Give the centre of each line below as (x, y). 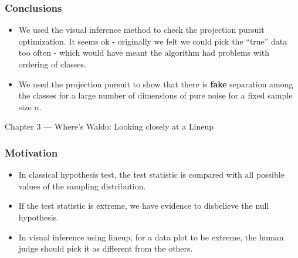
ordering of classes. (52, 64)
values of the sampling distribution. (82, 186)
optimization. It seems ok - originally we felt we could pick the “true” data (153, 41)
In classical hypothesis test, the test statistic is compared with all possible (151, 174)
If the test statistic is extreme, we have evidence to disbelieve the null (144, 206)
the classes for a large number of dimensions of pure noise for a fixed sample (155, 95)
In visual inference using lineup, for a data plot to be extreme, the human (151, 237)
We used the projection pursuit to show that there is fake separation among (156, 84)
